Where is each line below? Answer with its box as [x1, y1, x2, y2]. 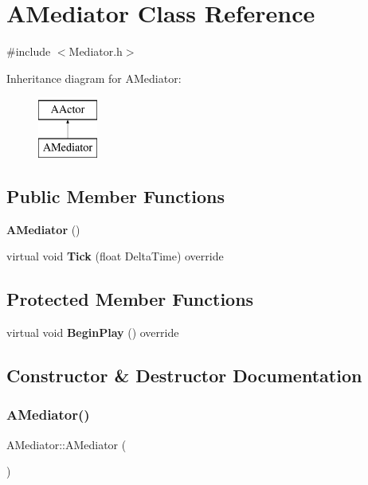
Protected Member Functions [6, 287, 254, 311]
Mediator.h [69, 43, 123, 60]
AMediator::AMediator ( [6, 436, 127, 452]
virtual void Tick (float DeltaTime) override [6, 248, 224, 264]
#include [6, 43, 51, 60]
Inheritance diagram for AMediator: [6, 69, 182, 86]
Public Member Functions [6, 183, 225, 208]
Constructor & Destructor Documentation [6, 363, 362, 388]
